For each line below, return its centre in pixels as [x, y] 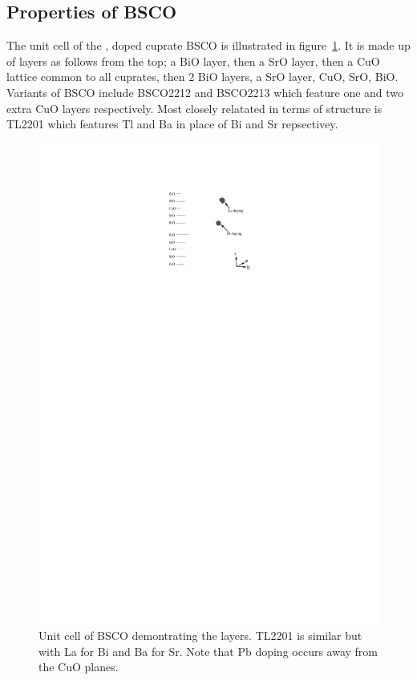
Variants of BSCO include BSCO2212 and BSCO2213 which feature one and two [205, 92]
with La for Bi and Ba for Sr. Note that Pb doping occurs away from [208, 651]
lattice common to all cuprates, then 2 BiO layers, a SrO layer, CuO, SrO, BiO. [202, 77]
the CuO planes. [79, 667]
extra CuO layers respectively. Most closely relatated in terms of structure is [194, 108]
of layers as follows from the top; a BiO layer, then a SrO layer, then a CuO [193, 61]
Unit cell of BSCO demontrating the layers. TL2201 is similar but [200, 635]
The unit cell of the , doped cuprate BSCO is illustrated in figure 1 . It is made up [208, 45]
